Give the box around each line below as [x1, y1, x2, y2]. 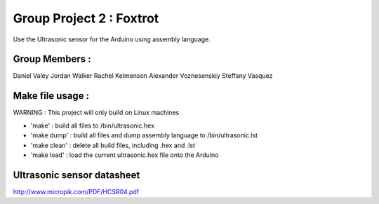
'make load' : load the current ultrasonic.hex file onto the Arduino [30, 151, 219, 159]
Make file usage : [13, 90, 90, 102]
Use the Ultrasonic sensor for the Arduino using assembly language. [13, 35, 211, 43]
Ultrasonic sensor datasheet [13, 169, 140, 181]
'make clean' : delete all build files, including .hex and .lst [30, 141, 196, 149]
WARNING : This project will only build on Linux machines [13, 109, 180, 117]
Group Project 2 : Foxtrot [13, 11, 159, 26]
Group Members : [13, 53, 91, 65]
